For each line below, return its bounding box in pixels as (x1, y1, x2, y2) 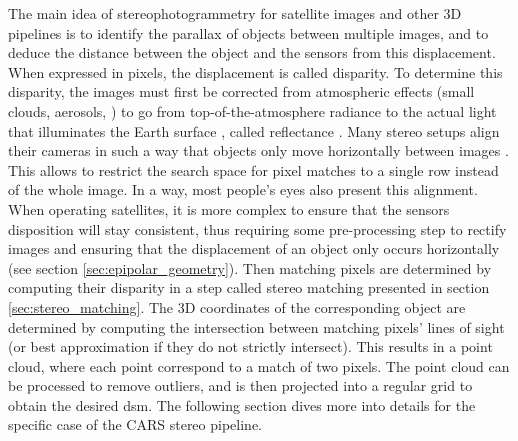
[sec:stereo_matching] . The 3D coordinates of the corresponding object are (8, 296, 466, 317)
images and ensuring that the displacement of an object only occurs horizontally (8, 238, 500, 259)
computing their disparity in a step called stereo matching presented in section (8, 277, 490, 298)
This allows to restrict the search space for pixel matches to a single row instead (8, 159, 499, 180)
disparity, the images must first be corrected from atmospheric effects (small (8, 81, 475, 102)
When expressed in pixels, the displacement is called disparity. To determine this (8, 61, 503, 82)
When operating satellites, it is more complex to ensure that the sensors (8, 198, 450, 219)
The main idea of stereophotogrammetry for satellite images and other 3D (8, 3, 462, 23)
